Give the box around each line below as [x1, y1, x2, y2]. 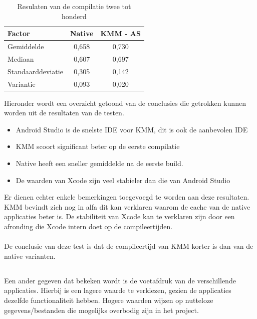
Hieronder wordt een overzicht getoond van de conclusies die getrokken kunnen [4, 97, 246, 108]
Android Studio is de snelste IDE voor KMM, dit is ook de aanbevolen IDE [16, 124, 248, 134]
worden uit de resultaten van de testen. [4, 107, 124, 118]
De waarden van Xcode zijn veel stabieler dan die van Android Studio [16, 175, 230, 185]
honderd [62, 11, 87, 21]
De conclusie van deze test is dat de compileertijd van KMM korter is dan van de [4, 241, 253, 251]
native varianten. [4, 250, 56, 261]
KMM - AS [100, 28, 141, 39]
